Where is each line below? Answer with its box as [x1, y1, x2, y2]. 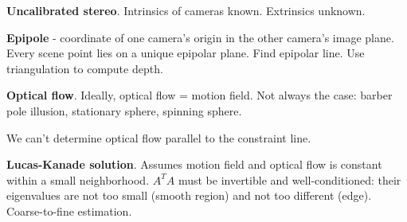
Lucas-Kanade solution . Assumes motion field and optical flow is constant [6, 156, 382, 173]
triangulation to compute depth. [6, 60, 163, 76]
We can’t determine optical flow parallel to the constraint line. [6, 129, 311, 146]
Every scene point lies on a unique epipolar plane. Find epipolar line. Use [6, 45, 365, 61]
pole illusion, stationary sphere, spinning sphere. [6, 102, 242, 119]
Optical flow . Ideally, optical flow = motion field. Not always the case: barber [6, 87, 393, 103]
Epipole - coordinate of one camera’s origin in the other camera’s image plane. [6, 29, 394, 45]
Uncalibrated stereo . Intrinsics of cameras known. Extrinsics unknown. [6, 2, 366, 18]
